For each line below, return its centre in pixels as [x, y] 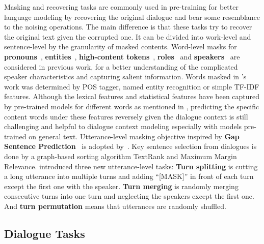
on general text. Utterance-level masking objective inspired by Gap [134, 136]
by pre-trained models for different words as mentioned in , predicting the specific [132, 106]
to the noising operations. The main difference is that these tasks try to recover [128, 27]
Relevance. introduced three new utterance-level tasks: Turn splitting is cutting [131, 166]
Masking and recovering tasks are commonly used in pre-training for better [121, 7]
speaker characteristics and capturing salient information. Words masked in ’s [125, 77]
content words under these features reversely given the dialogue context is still [126, 116]
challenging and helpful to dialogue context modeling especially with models [123, 126]
